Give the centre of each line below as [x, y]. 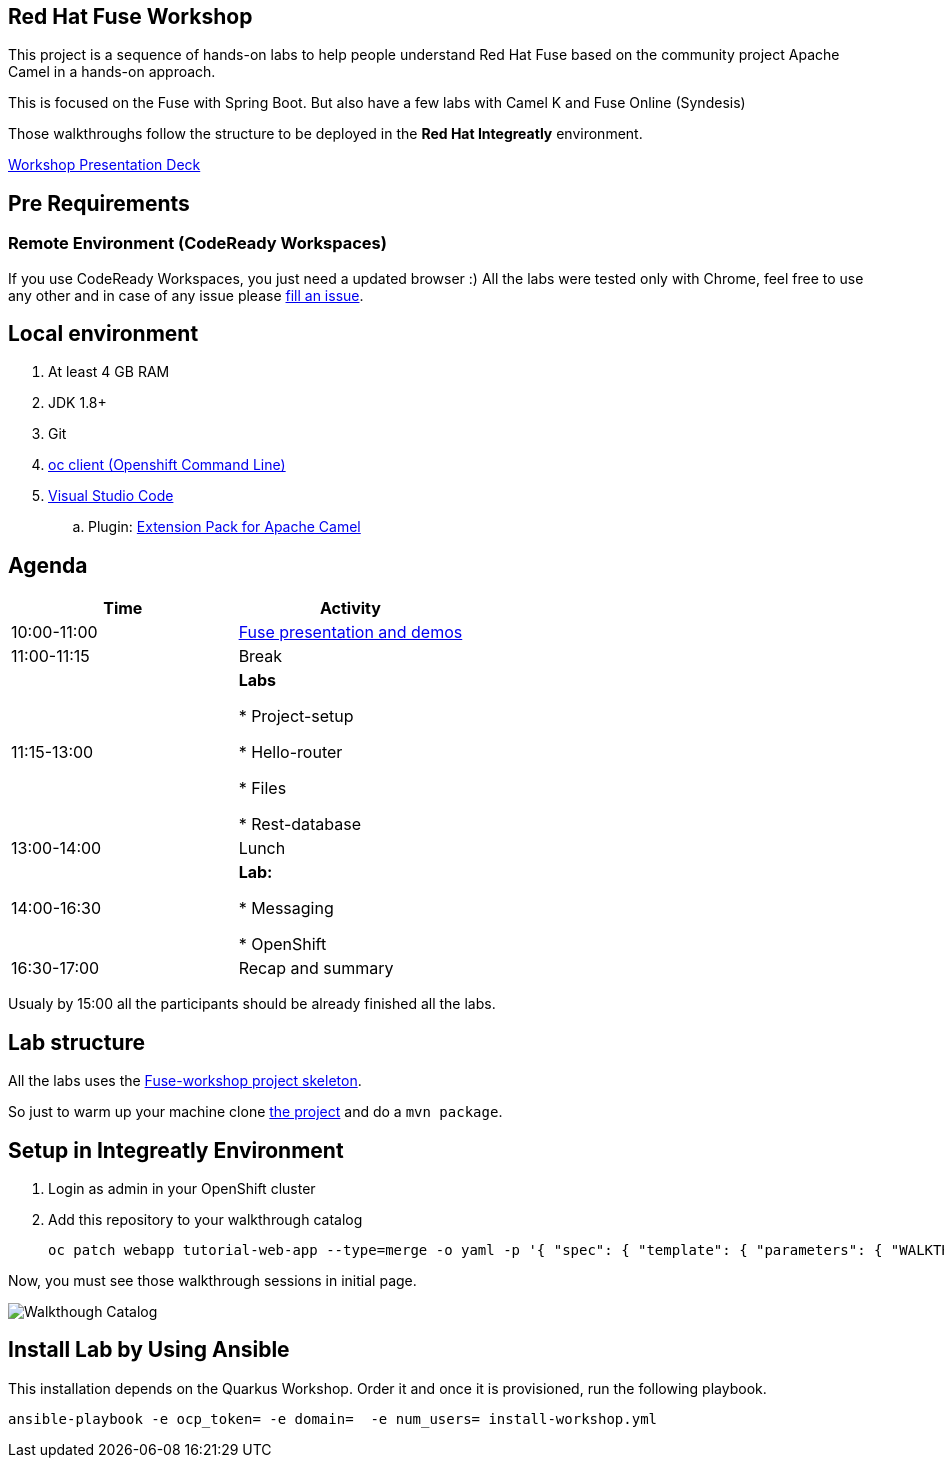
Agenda [48, 565]
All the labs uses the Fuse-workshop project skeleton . [185, 1081]
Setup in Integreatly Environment [176, 1150]
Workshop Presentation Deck [104, 165]
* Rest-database [300, 824]
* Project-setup [296, 716]
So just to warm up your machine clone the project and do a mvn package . [255, 1112]
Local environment [103, 334]
